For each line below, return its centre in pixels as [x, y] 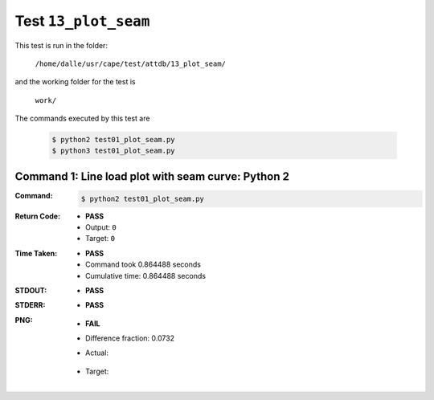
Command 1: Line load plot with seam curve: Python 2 [152, 176]
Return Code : [37, 216]
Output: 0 [101, 227]
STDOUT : [31, 290]
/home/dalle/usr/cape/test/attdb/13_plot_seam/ [131, 63]
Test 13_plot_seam [82, 21]
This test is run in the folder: [61, 45]
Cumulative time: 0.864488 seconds [146, 276]
